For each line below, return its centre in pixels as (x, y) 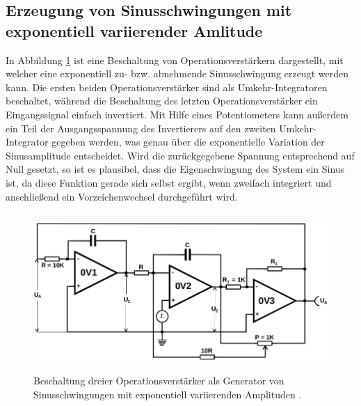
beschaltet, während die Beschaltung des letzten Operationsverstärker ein (162, 101)
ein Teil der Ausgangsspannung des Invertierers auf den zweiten (141, 128)
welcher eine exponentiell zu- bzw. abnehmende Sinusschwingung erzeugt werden (177, 73)
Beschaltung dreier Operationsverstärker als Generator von (159, 381)
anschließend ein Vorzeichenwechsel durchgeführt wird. (122, 196)
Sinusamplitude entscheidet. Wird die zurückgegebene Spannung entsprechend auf (180, 155)
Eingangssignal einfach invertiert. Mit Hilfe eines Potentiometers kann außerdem (177, 114)
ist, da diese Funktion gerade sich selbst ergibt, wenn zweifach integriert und (169, 182)
